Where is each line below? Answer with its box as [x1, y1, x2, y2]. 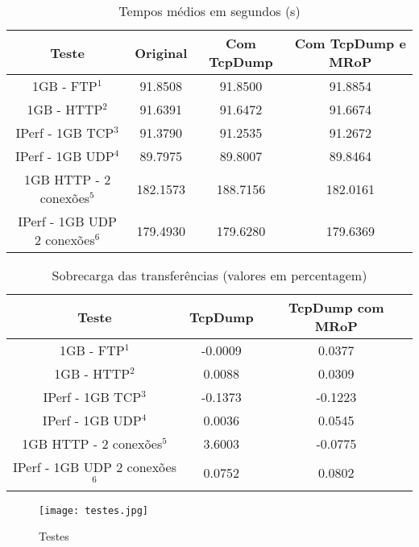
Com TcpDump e [294, 34, 406, 52]
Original [135, 43, 188, 62]
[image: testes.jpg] [39, 504, 149, 516]
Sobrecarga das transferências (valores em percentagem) [52, 266, 367, 284]
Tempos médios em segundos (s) [118, 2, 301, 20]
